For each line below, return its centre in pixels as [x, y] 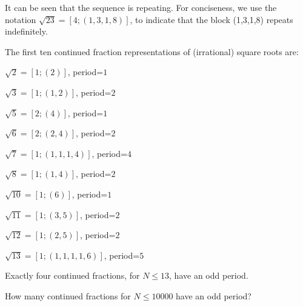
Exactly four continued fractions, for [72, 275]
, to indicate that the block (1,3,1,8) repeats [211, 19]
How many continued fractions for [68, 295]
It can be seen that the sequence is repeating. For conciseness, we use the [141, 7]
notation [21, 19]
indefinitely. [26, 31]
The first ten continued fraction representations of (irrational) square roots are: [152, 51]
